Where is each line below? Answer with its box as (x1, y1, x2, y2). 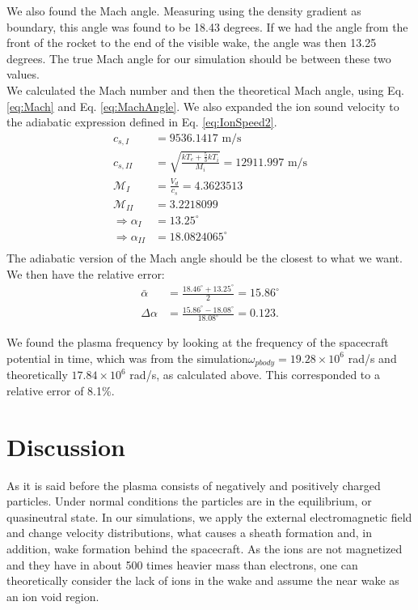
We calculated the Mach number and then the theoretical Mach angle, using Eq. (6, 81, 404, 98)
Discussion (6, 429, 125, 463)
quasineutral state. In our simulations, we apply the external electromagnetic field (6, 508, 412, 525)
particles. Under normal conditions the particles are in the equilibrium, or (6, 493, 372, 510)
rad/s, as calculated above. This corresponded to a (129, 366, 380, 383)
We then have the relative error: (6, 265, 165, 282)
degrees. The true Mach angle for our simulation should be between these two (6, 49, 391, 66)
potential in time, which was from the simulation (6, 349, 248, 366)
